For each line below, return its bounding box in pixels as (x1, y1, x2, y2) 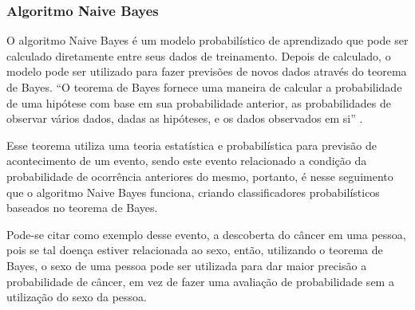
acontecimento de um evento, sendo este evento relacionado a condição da (6, 152, 367, 169)
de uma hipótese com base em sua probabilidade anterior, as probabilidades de (6, 94, 391, 111)
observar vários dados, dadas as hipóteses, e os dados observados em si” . (6, 110, 363, 127)
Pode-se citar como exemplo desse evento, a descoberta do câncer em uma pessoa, (6, 226, 406, 242)
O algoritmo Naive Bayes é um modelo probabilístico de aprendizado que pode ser (6, 32, 409, 49)
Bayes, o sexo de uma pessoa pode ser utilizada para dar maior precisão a (6, 257, 367, 273)
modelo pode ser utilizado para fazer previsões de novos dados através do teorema (6, 63, 407, 80)
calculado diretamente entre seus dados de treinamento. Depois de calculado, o (6, 47, 391, 64)
